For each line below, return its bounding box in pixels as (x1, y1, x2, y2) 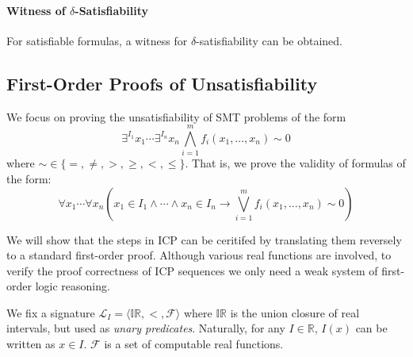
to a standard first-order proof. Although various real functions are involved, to (6, 247, 392, 263)
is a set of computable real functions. (104, 336, 284, 352)
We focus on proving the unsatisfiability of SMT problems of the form (6, 108, 346, 125)
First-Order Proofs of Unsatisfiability (6, 71, 318, 95)
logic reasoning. (35, 278, 110, 294)
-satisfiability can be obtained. (196, 32, 342, 48)
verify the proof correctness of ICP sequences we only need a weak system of (6, 262, 378, 278)
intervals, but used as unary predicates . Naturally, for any (6, 320, 285, 336)
